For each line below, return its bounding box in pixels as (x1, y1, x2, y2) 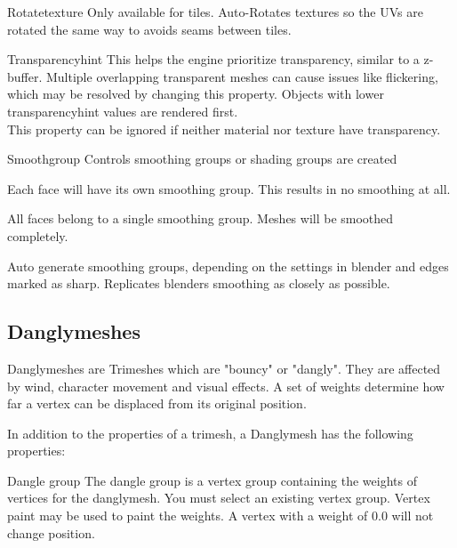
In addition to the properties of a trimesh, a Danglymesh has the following (7, 423, 413, 442)
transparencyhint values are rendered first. (7, 101, 238, 120)
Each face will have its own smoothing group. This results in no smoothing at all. (7, 179, 451, 197)
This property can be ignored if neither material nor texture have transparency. (7, 119, 441, 138)
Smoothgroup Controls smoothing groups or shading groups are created (7, 149, 397, 168)
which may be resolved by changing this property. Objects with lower (7, 85, 384, 103)
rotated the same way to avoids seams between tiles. (7, 20, 292, 38)
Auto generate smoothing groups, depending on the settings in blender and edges (7, 256, 449, 275)
